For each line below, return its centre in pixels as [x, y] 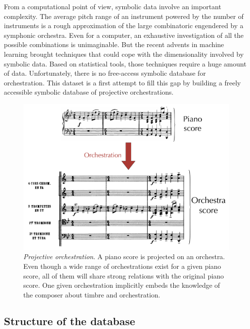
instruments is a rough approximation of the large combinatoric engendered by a [124, 25]
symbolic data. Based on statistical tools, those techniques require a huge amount [125, 63]
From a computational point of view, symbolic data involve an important [113, 6]
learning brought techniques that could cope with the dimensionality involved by [124, 54]
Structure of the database [70, 321]
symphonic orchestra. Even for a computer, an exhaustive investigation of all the [124, 35]
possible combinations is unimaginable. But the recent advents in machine [114, 44]
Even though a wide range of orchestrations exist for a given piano [122, 266]
